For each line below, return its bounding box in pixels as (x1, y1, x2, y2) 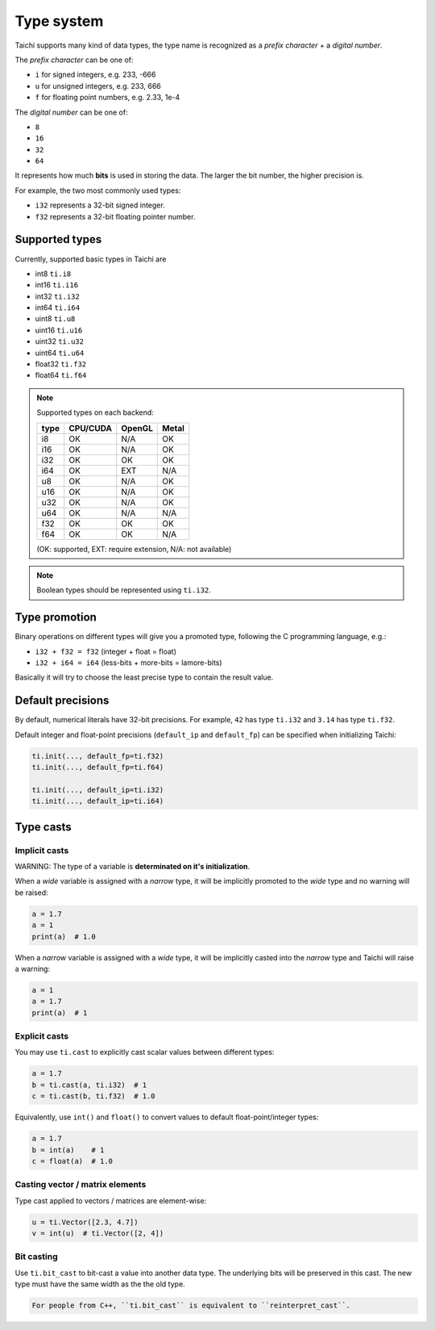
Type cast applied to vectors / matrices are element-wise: (14, 1195, 207, 1206)
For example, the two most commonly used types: (14, 186, 181, 195)
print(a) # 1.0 (31, 932, 97, 941)
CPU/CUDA (68, 422, 113, 433)
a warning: (14, 964, 51, 973)
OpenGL (121, 422, 153, 433)
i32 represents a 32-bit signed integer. (35, 200, 165, 210)
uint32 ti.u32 (35, 337, 85, 346)
